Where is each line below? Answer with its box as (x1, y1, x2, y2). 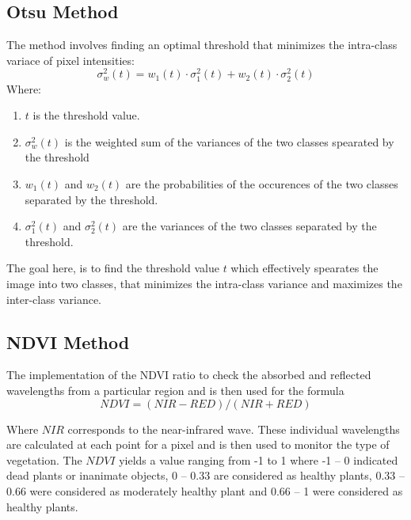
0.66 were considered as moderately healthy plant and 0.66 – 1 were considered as (6, 482, 403, 499)
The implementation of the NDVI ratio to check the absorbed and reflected (6, 366, 371, 383)
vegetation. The (6, 451, 82, 468)
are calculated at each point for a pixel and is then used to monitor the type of (6, 436, 390, 453)
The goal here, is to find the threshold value (6, 260, 219, 276)
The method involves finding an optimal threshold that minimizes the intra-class (6, 36, 398, 53)
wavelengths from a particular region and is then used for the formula (6, 381, 344, 398)
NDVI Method (6, 329, 130, 354)
